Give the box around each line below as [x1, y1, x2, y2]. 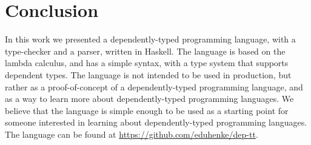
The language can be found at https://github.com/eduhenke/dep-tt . [5, 127, 258, 140]
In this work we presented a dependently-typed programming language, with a [5, 33, 296, 46]
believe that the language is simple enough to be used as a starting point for [5, 104, 289, 116]
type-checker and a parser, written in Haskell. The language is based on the [5, 44, 286, 57]
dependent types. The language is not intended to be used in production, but [5, 68, 292, 81]
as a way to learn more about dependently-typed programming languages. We [5, 92, 294, 105]
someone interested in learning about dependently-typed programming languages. [5, 116, 307, 129]
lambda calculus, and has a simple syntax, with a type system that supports [5, 56, 289, 69]
